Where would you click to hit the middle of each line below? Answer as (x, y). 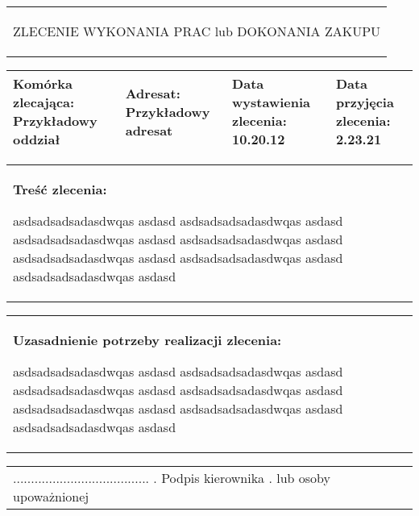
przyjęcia (365, 102)
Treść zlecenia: (60, 189)
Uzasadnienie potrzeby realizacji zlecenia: (147, 340)
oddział (37, 139)
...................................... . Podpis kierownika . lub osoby (172, 478)
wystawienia (272, 102)
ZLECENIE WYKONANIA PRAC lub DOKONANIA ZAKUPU (197, 31)
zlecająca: (44, 102)
